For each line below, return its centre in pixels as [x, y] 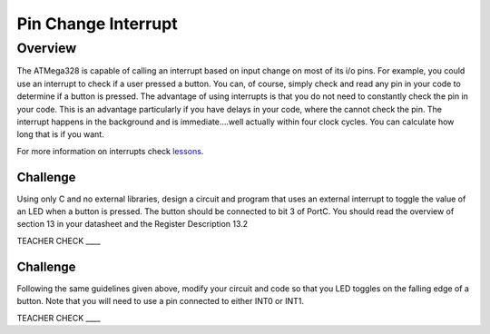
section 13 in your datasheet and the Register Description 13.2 [132, 224]
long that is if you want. [60, 134]
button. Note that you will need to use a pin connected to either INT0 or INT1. [160, 301]
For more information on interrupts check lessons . [110, 151]
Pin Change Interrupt [97, 24]
